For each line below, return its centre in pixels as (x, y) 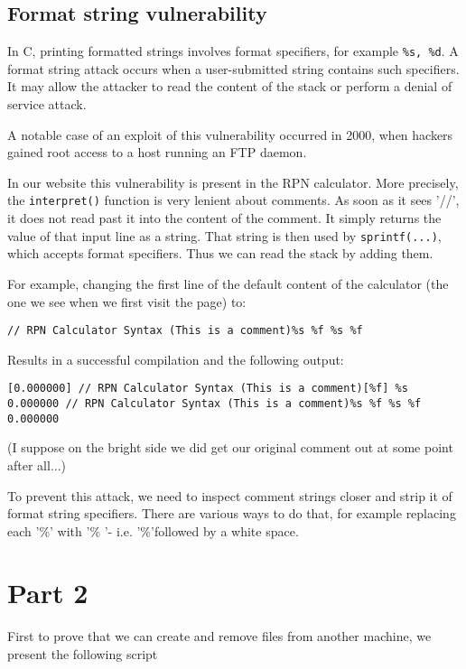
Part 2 (48, 593)
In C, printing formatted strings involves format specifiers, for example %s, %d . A (233, 51)
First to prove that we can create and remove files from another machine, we (219, 636)
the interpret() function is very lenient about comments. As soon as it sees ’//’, (233, 200)
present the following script (83, 654)
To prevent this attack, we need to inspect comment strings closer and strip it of (230, 495)
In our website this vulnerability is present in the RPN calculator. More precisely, (233, 182)
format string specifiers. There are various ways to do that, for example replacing (232, 513)
